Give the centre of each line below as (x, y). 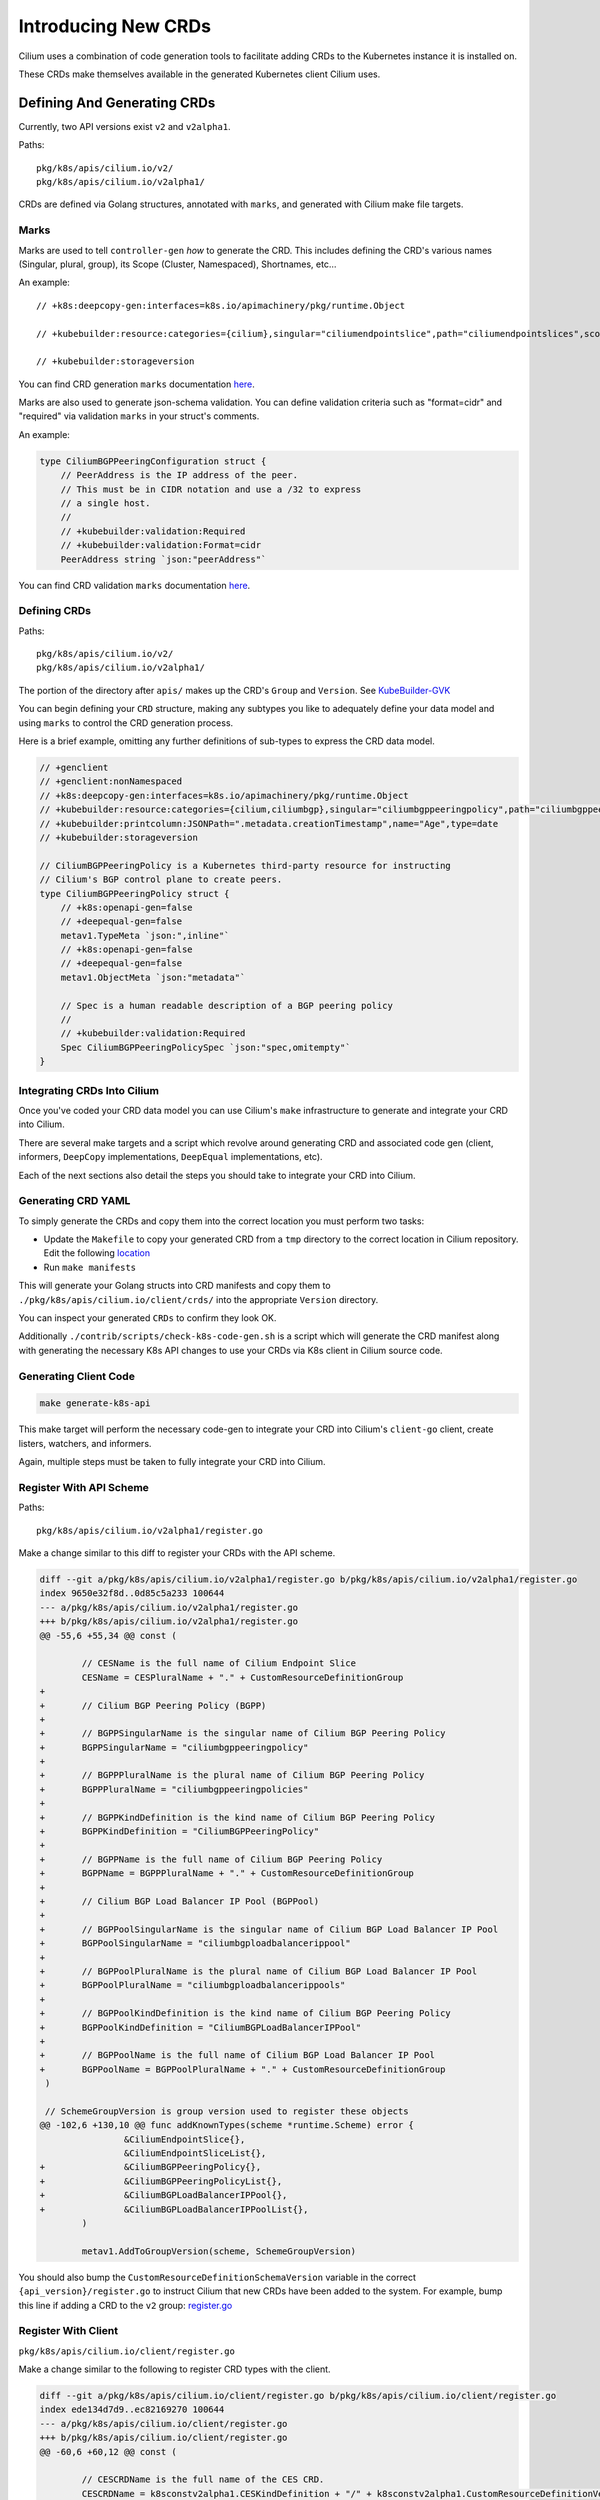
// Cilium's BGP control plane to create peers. (161, 879)
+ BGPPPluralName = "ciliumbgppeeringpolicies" (174, 1789)
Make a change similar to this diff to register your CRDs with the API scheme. (177, 1553)
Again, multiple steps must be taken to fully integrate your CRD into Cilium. (172, 1462)
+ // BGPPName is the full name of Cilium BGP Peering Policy (211, 1859)
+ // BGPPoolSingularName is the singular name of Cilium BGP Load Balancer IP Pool (269, 1929)
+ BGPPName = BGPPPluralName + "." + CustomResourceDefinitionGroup (227, 1873)
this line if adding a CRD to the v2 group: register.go (125, 2305)
